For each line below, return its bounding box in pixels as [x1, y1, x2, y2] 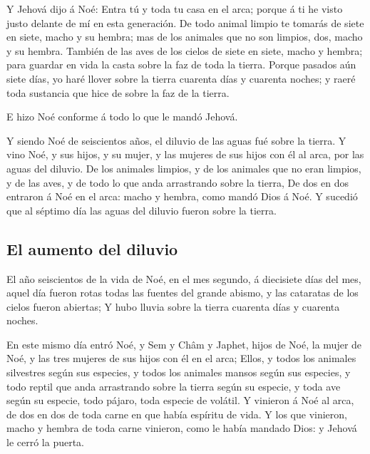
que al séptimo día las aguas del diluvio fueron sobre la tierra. [6, 202, 277, 217]
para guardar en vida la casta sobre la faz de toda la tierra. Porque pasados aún [6, 57, 356, 72]
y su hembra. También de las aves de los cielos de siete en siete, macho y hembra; [6, 43, 363, 58]
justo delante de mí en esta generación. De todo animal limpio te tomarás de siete [6, 15, 364, 30]
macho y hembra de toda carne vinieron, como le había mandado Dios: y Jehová [6, 421, 357, 435]
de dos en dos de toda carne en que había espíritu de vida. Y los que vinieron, [6, 406, 347, 421]
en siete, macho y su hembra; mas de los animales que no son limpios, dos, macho [6, 29, 363, 44]
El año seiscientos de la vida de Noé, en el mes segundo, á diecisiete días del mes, [6, 271, 361, 286]
